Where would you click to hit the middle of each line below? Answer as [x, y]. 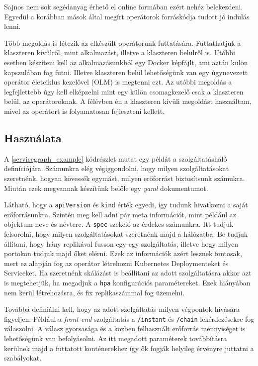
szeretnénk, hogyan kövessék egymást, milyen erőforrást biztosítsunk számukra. [125, 178]
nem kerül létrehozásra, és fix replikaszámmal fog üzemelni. [94, 292]
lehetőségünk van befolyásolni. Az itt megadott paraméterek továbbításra [116, 338]
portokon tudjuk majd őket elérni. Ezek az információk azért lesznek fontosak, [123, 253]
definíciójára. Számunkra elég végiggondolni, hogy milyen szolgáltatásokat [117, 168]
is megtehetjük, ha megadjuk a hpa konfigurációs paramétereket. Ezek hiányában [127, 282]
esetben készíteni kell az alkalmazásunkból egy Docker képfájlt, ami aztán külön [126, 62]
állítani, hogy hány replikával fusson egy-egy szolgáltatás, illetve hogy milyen [121, 243]
